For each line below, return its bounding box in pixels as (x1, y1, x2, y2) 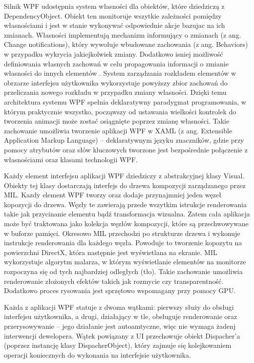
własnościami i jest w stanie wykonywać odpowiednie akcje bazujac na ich (4, 20, 225, 30)
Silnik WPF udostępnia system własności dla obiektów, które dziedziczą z (4, 1, 225, 11)
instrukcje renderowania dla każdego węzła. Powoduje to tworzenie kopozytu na (4, 237, 242, 248)
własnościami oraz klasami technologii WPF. (4, 154, 138, 164)
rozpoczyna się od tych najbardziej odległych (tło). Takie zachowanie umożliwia (4, 266, 243, 277)
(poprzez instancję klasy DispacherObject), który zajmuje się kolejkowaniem (4, 340, 232, 350)
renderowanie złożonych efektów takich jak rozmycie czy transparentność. (4, 276, 224, 286)
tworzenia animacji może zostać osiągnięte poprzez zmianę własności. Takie (4, 116, 230, 126)
